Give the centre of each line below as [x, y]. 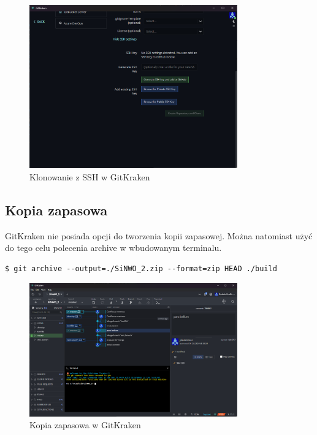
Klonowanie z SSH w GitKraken [90, 176]
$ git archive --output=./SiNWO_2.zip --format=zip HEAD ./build [141, 268]
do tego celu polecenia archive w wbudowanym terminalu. [113, 248]
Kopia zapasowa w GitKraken [85, 425]
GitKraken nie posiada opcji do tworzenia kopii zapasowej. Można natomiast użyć [159, 235]
